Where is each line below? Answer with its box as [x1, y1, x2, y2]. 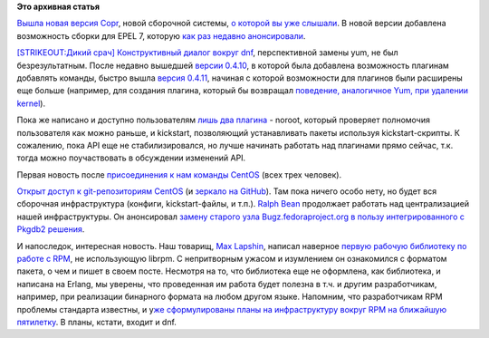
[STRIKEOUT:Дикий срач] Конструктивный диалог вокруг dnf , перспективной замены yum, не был [16, 47, 398, 58]
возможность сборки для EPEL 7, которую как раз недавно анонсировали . [16, 30, 306, 41]
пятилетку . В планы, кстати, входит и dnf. [16, 316, 177, 327]
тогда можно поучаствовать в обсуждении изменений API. [16, 152, 246, 163]
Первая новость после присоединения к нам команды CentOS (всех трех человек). [16, 169, 342, 180]
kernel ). [16, 98, 45, 109]
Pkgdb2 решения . [16, 224, 85, 235]
